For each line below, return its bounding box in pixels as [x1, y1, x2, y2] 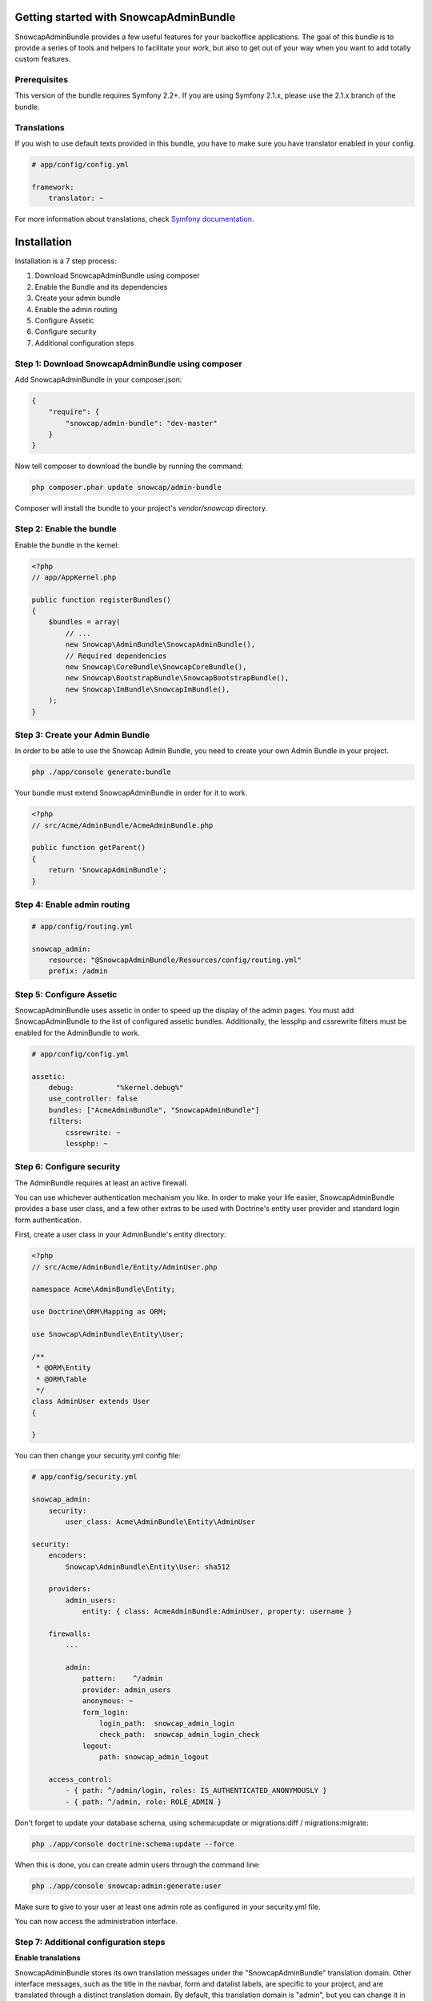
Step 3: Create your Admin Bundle [14, 729, 150, 740]
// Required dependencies [65, 651, 167, 660]
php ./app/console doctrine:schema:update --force [31, 1839, 235, 1848]
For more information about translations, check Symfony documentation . [14, 215, 254, 224]
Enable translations [14, 1953, 81, 1963]
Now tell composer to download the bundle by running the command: [14, 461, 244, 471]
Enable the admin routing [34, 304, 118, 314]
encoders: [48, 1551, 87, 1560]
